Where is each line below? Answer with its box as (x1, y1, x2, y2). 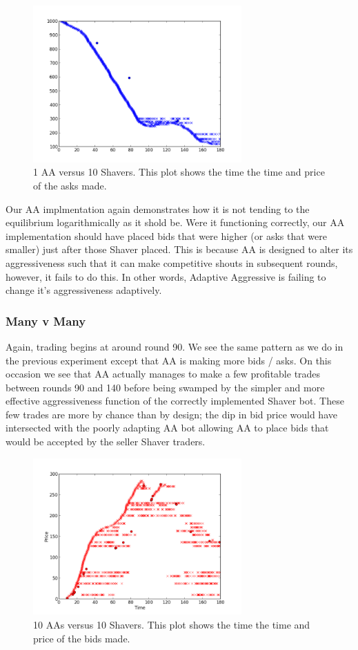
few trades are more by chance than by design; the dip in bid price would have (6, 407, 337, 421)
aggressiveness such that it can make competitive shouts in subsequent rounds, (6, 255, 338, 270)
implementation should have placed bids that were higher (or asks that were (6, 228, 327, 243)
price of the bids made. (33, 631, 130, 645)
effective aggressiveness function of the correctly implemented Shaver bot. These (6, 393, 344, 408)
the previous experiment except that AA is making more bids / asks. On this (6, 353, 332, 367)
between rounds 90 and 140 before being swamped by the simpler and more (6, 380, 325, 394)
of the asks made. (33, 178, 107, 192)
